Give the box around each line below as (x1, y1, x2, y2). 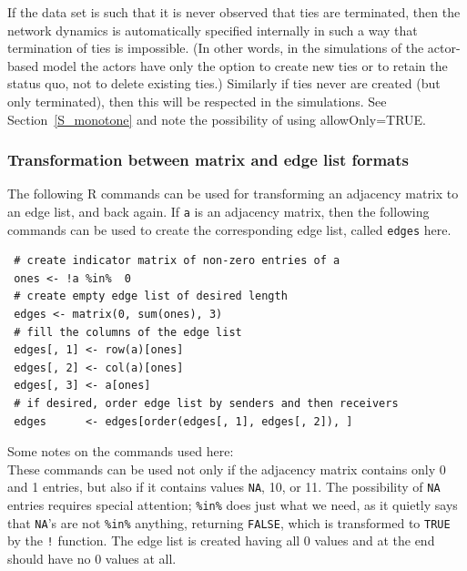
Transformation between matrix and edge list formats (7, 148, 409, 171)
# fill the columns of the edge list (14, 325, 242, 339)
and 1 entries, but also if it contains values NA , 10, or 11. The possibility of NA (7, 477, 441, 496)
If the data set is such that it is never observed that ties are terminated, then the (7, 3, 461, 21)
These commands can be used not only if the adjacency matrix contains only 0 (7, 459, 446, 478)
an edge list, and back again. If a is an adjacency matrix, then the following (7, 201, 430, 220)
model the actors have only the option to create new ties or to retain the (42, 56, 448, 75)
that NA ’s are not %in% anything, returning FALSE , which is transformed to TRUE (7, 513, 451, 532)
